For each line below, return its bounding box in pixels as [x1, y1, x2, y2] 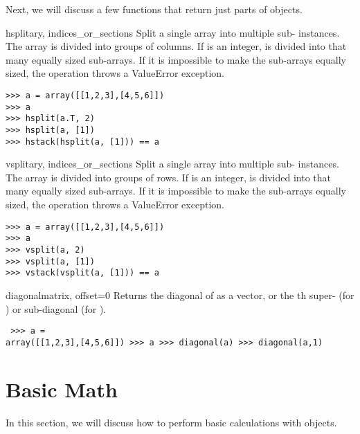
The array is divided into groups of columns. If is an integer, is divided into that [6, 39, 347, 53]
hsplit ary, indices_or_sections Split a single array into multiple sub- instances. [6, 25, 340, 39]
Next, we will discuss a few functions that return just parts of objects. [6, 2, 303, 16]
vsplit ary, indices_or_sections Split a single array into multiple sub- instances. [6, 156, 339, 171]
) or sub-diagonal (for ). [6, 301, 107, 316]
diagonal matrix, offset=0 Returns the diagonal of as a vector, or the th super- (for [6, 287, 354, 302]
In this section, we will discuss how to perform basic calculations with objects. [6, 415, 337, 429]
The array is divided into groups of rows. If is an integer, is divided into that [6, 170, 331, 184]
